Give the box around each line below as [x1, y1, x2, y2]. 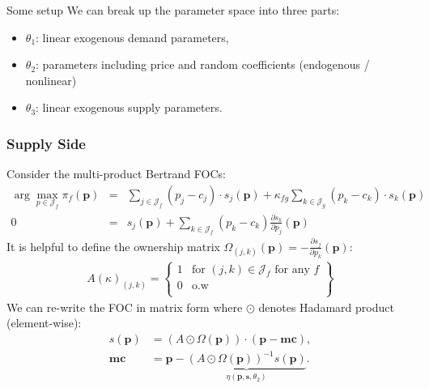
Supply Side [6, 133, 86, 153]
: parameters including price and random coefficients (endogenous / [36, 56, 370, 73]
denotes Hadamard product [258, 298, 394, 315]
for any [274, 263, 310, 275]
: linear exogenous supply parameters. [36, 99, 223, 116]
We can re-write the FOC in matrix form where [6, 298, 243, 315]
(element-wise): [6, 314, 82, 331]
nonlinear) [25, 71, 77, 88]
